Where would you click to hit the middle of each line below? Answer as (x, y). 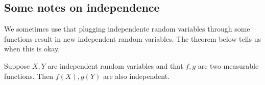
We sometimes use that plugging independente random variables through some (127, 29)
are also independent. (136, 76)
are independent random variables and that (115, 65)
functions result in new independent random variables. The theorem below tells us (132, 38)
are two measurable (228, 65)
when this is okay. (32, 49)
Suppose (17, 65)
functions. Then (29, 76)
